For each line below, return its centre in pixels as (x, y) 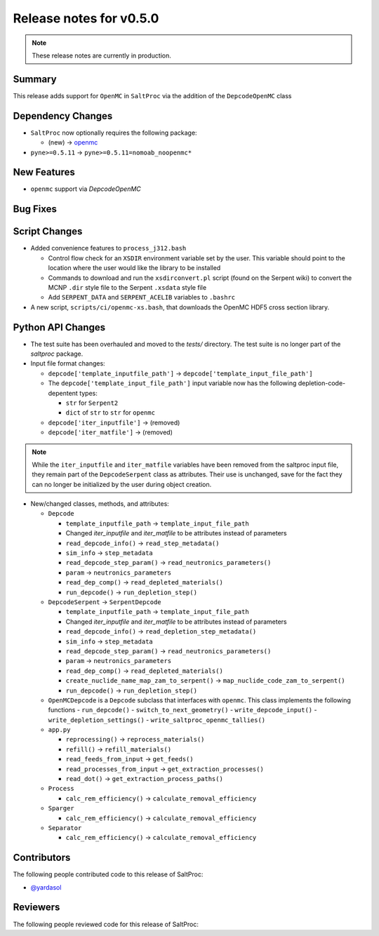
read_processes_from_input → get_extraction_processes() (165, 769)
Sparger (61, 808)
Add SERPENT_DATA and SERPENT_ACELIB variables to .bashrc (142, 297)
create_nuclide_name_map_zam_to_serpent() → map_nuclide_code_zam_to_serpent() (205, 681)
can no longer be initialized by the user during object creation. (122, 484)
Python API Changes (59, 327)
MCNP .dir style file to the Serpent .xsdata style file (127, 287)
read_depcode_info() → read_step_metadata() (142, 543)
